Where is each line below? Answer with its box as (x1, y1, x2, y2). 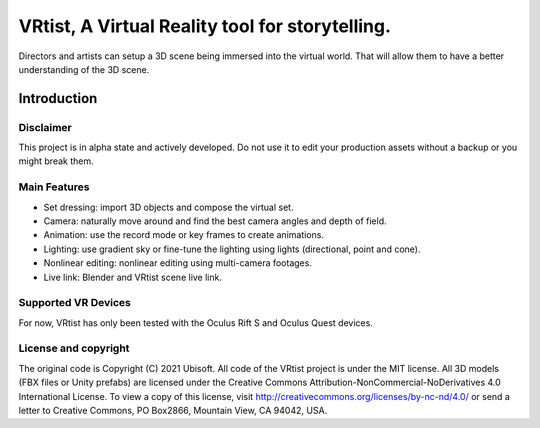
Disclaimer (18, 120, 72, 134)
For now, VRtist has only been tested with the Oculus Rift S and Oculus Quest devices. (18, 316, 374, 329)
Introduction (18, 90, 98, 107)
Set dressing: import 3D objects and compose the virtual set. (43, 201, 294, 213)
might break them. (18, 155, 94, 167)
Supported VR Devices (18, 296, 132, 310)
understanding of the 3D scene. (18, 63, 150, 75)
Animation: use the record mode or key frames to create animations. (43, 229, 325, 241)
